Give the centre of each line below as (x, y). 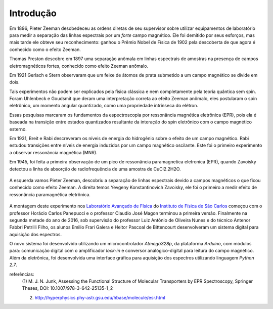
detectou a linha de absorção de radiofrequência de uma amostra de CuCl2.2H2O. (95, 169)
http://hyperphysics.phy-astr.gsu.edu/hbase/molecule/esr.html (100, 297)
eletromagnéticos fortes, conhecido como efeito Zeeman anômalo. (79, 66)
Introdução (33, 13)
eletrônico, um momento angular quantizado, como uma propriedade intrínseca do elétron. (104, 106)
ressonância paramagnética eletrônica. (50, 194)
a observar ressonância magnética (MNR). (54, 152)
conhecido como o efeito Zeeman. (45, 49)
